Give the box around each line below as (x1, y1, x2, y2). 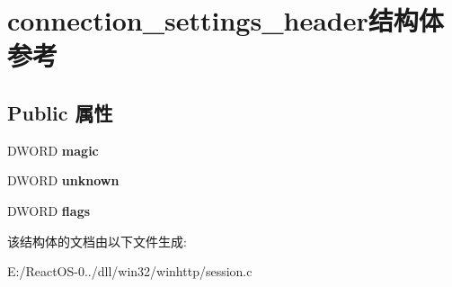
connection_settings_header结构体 (7, 2, 444, 39)
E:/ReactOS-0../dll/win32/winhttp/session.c (7, 262, 253, 281)
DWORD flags (7, 201, 91, 220)
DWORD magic (7, 140, 99, 159)
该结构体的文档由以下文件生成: (7, 231, 187, 250)
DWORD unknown (7, 171, 120, 190)
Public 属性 (7, 98, 113, 126)
